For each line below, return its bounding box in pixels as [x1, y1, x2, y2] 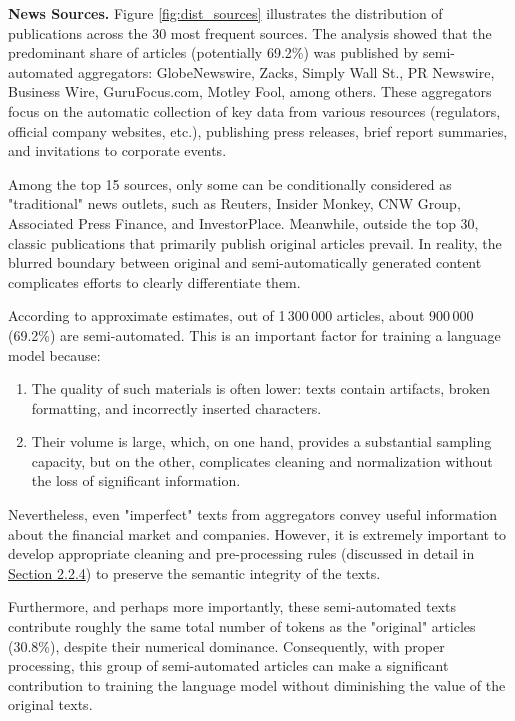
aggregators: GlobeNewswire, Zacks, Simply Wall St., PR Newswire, [77, 61, 495, 82]
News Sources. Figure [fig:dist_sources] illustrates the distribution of [8, 3, 443, 23]
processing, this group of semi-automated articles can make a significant [8, 655, 449, 676]
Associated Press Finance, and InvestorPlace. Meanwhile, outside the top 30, [8, 212, 479, 233]
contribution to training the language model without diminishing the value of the [8, 674, 506, 695]
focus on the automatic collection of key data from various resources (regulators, [8, 100, 501, 121]
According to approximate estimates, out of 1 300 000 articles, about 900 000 [8, 305, 474, 326]
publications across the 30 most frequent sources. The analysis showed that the [8, 22, 492, 43]
